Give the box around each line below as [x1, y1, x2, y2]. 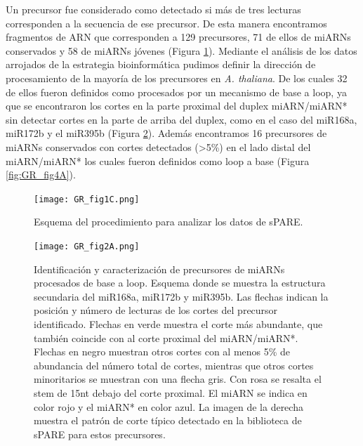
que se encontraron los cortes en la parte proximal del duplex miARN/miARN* [6, 98, 348, 113]
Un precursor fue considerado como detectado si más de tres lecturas [6, 2, 301, 16]
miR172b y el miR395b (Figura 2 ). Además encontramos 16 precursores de [6, 126, 327, 140]
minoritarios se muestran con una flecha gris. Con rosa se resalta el [34, 372, 322, 386]
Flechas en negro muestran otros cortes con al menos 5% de [34, 344, 291, 359]
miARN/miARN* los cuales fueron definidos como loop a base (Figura [6, 153, 310, 168]
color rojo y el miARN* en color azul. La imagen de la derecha [34, 399, 303, 414]
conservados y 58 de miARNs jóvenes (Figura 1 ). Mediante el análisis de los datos [6, 43, 357, 58]
